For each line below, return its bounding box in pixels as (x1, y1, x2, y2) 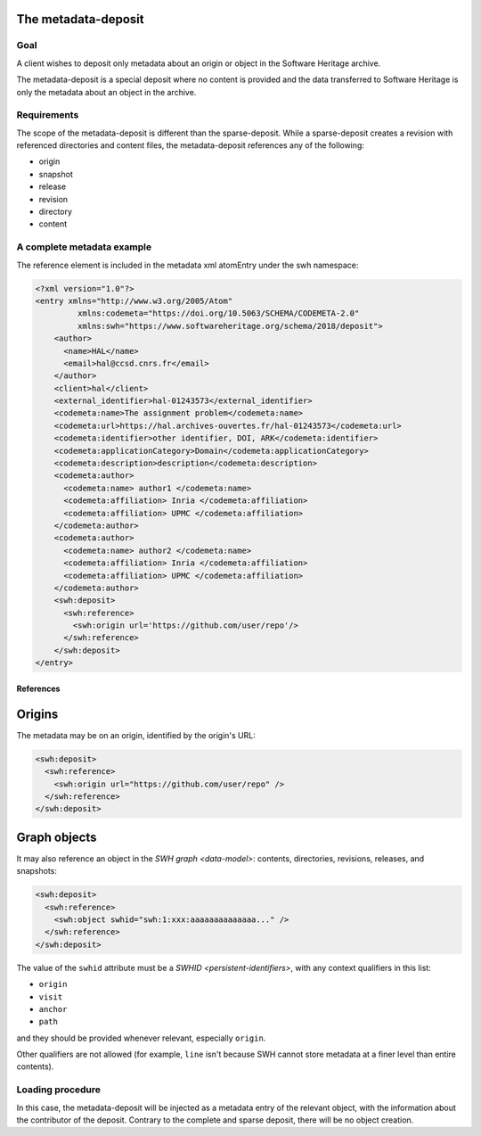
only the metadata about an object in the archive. (16, 86, 197, 97)
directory (38, 206, 73, 218)
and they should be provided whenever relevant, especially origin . (16, 1033, 266, 1043)
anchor (38, 1004, 68, 1014)
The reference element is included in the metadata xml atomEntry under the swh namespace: (16, 259, 359, 270)
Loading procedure (16, 1083, 102, 1096)
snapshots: (16, 866, 58, 877)
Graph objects (16, 829, 97, 844)
